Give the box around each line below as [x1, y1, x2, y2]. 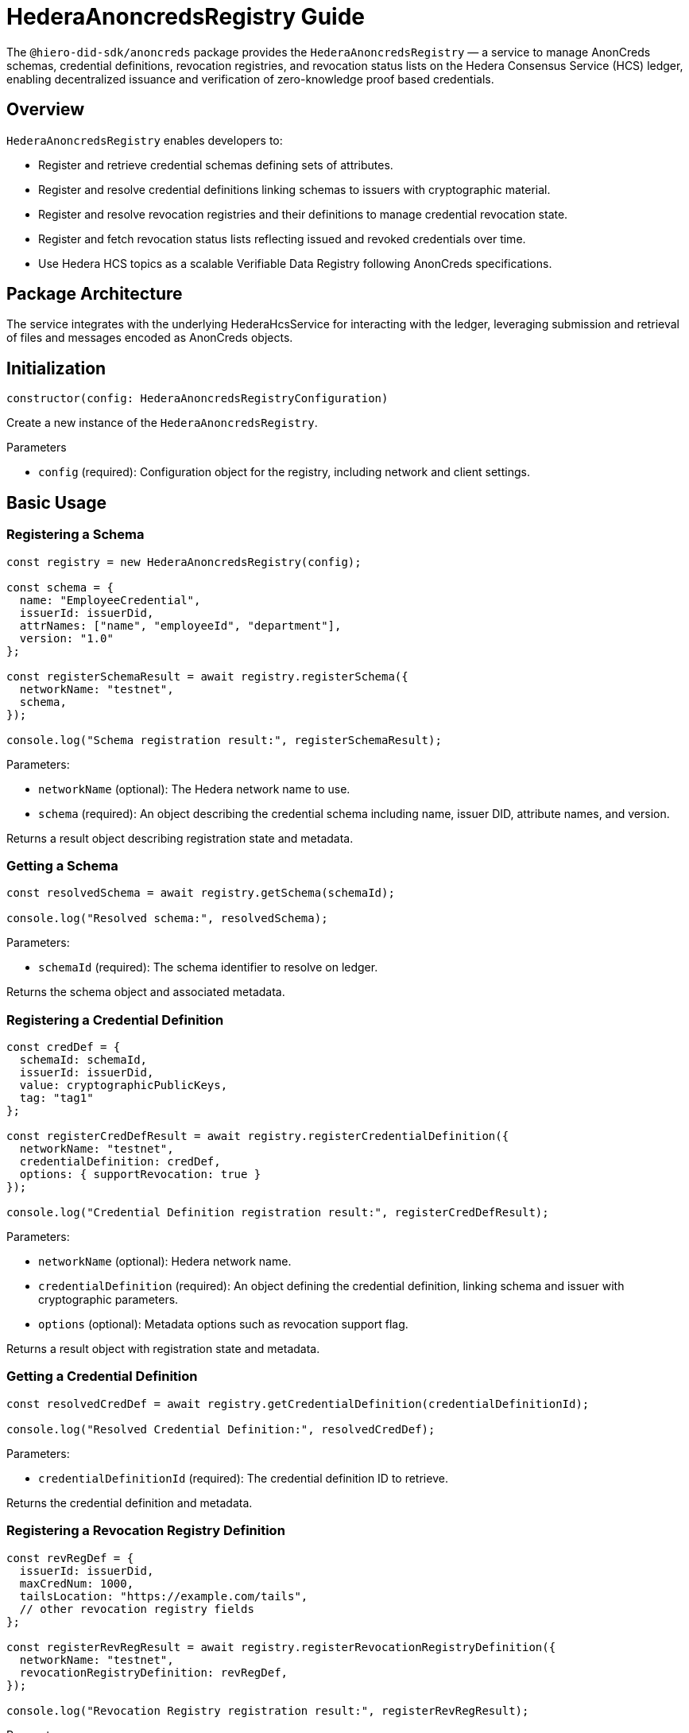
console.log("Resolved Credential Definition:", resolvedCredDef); [6, 1422, 435, 1436]
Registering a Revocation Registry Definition [6, 1522, 285, 1539]
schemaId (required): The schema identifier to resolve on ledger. [38, 960, 378, 975]
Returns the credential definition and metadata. [6, 1495, 253, 1510]
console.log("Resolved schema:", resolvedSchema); [6, 912, 328, 925]
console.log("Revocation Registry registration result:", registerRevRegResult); [6, 1704, 529, 1717]
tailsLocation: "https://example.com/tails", [19, 1589, 308, 1603]
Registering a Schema [6, 526, 145, 543]
